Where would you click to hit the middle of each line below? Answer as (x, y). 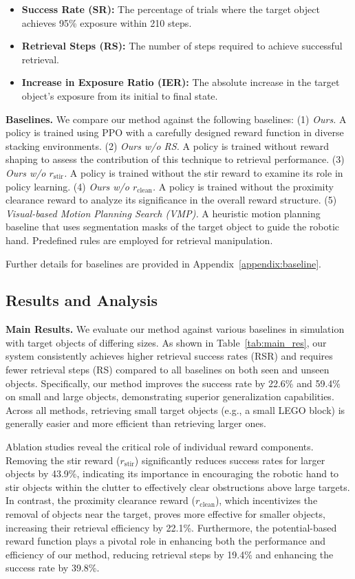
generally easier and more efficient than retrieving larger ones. (136, 423)
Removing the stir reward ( (63, 460)
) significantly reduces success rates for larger (230, 460)
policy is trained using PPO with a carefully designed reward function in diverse (175, 132)
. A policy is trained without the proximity (243, 186)
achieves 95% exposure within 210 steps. (107, 22)
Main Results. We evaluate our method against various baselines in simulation (175, 329)
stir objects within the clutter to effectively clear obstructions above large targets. (178, 487)
